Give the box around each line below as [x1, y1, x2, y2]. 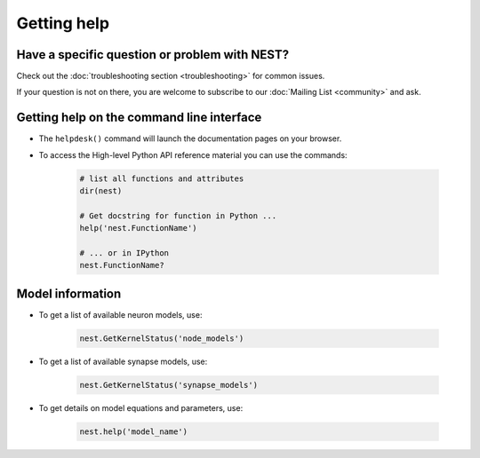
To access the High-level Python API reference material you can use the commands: [38, 149, 348, 160]
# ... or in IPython [79, 249, 169, 258]
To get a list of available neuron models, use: [38, 309, 203, 320]
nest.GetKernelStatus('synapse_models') [79, 380, 258, 390]
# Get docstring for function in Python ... [79, 210, 277, 221]
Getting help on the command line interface [16, 110, 262, 125]
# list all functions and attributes [79, 173, 244, 184]
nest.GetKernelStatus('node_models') [79, 333, 244, 343]
